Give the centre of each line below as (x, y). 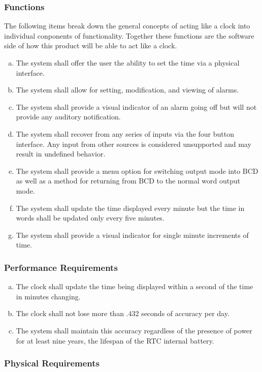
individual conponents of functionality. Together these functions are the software (129, 35)
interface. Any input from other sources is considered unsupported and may (134, 144)
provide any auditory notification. (68, 117)
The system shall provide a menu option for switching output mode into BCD (137, 170)
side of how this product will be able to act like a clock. (91, 45)
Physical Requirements (52, 363)
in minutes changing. (48, 296)
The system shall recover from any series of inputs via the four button (125, 133)
